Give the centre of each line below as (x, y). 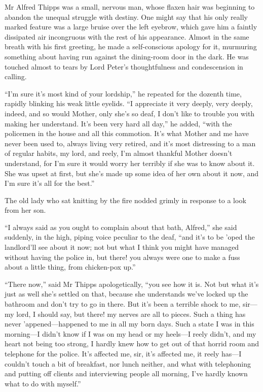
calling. (16, 76)
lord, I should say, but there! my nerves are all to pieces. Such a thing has (131, 314)
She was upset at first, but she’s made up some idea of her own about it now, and (132, 173)
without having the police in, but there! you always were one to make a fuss (122, 257)
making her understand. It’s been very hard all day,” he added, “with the (118, 123)
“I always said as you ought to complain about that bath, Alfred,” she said (121, 227)
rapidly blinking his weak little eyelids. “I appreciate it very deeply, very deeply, (129, 103)
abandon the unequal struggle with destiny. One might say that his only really (126, 17)
